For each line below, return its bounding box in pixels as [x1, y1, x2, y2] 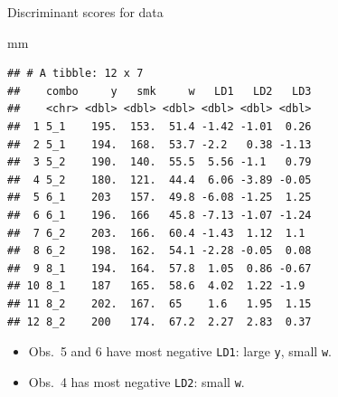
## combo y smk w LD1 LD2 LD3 [7, 84, 312, 98]
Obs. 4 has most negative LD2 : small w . [28, 372, 245, 391]
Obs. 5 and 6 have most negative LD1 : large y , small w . [28, 342, 332, 361]
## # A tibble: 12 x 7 [7, 67, 144, 80]
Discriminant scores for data [7, 3, 164, 21]
